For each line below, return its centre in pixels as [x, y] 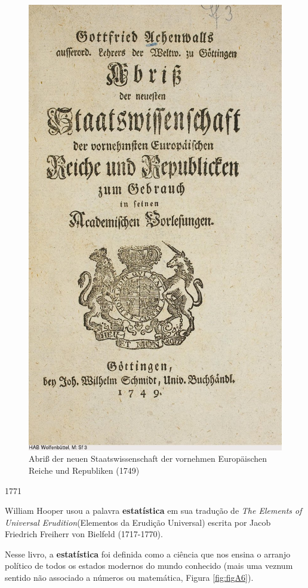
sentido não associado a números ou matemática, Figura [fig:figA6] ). [129, 578]
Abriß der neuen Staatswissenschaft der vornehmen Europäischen [148, 458]
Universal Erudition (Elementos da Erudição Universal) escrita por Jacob [138, 522]
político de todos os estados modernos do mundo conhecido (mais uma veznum [149, 566]
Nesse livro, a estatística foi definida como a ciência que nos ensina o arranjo [148, 554]
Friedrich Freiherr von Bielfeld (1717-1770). [84, 534]
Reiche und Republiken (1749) [84, 470]
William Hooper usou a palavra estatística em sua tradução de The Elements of [153, 511]
